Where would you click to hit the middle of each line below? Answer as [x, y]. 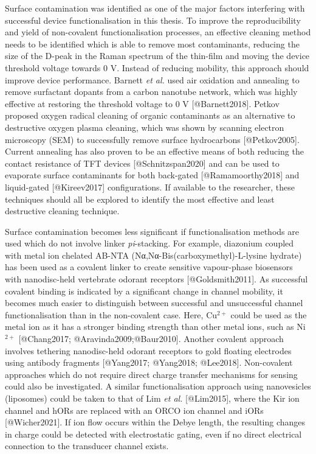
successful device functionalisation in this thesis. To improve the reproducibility [153, 20]
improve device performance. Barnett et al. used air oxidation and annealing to [152, 79]
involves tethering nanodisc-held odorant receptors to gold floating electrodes [148, 350]
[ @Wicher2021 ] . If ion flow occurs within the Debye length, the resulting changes [155, 422]
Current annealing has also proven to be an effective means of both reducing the [154, 151]
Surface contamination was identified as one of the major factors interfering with [155, 8]
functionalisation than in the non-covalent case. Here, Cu [111, 314]
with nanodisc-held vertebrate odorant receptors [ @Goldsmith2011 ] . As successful [156, 279]
